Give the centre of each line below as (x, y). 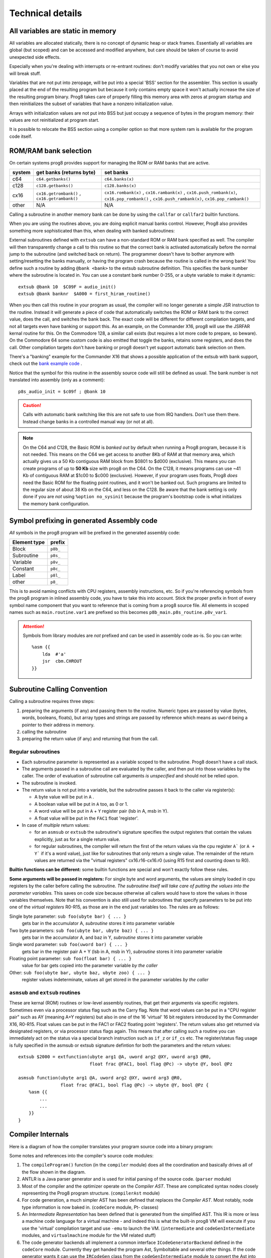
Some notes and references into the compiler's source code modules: (82, 1155)
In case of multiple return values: (56, 825)
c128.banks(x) (120, 185)
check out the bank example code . (46, 364)
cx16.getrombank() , (58, 193)
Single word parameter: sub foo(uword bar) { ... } (69, 945)
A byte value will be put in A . (64, 797)
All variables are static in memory (63, 31)
